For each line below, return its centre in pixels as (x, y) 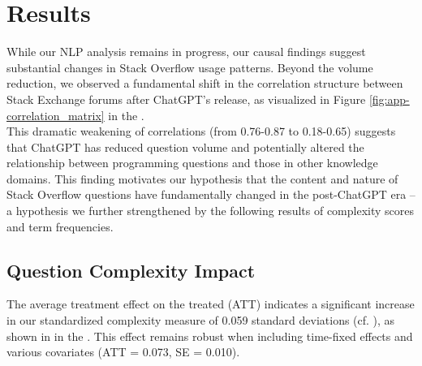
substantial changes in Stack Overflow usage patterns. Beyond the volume (190, 67)
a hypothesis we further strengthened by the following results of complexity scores (210, 211)
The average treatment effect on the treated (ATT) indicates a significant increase (211, 304)
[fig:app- (389, 99)
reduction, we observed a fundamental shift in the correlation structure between (205, 83)
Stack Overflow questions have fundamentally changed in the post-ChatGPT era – (211, 194)
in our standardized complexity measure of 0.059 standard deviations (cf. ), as (201, 320)
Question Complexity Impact (131, 270)
